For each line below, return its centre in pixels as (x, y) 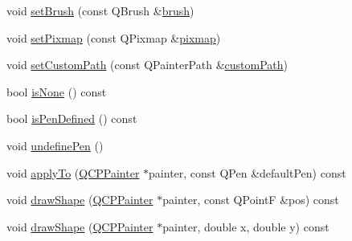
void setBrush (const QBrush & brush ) (100, 10)
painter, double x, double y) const (246, 226)
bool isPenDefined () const (72, 118)
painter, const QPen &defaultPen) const (248, 172)
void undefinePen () (55, 145)
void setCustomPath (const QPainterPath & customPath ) (147, 65)
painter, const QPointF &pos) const (251, 200)
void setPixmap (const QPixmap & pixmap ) (114, 37)
